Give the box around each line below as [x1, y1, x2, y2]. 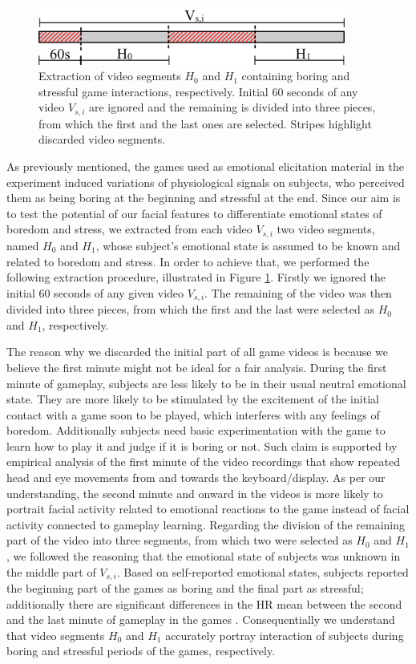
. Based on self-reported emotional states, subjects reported [116, 563, 409, 580]
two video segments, [277, 221, 375, 237]
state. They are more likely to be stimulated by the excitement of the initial [6, 391, 379, 407]
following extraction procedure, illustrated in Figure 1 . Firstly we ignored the [6, 269, 386, 285]
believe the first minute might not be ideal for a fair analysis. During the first [6, 358, 387, 375]
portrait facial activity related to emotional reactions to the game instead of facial [6, 500, 410, 517]
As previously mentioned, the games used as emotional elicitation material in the [6, 158, 404, 175]
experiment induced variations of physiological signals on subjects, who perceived [6, 173, 405, 190]
